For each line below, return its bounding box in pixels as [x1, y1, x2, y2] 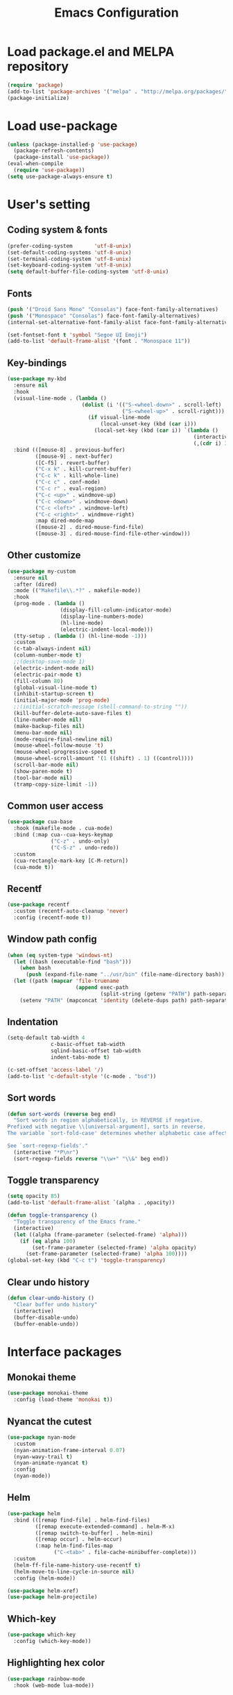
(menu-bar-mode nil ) [13, 729, 73, 736]
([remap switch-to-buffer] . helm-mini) [35, 1529, 154, 1537]
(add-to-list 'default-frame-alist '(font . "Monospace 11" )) [7, 338, 191, 345]
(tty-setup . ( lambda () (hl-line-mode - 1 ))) [13, 632, 148, 639]
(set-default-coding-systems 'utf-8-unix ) [7, 248, 132, 256]
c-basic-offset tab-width [51, 1041, 126, 1048]
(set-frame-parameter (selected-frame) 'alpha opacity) [32, 1244, 197, 1251]
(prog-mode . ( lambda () [13, 600, 85, 607]
